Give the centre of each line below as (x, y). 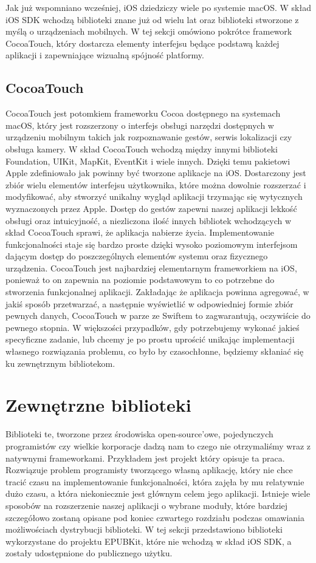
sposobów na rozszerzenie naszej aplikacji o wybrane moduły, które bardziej (147, 505)
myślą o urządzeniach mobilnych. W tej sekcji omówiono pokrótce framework (149, 31)
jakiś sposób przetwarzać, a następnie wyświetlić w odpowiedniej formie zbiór (149, 303)
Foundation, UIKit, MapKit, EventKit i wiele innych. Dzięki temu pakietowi (148, 161)
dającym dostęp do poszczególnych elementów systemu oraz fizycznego (137, 256)
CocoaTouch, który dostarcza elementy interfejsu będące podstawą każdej (143, 43)
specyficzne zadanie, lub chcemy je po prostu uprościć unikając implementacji (150, 339)
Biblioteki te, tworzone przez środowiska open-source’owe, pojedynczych (139, 434)
